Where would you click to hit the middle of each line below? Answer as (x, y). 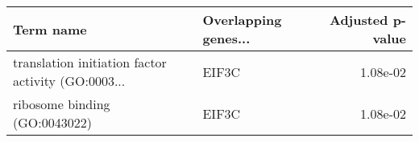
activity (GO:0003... (69, 81)
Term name (50, 29)
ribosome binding (62, 104)
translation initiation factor (90, 62)
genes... (226, 38)
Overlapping (242, 20)
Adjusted (359, 20)
